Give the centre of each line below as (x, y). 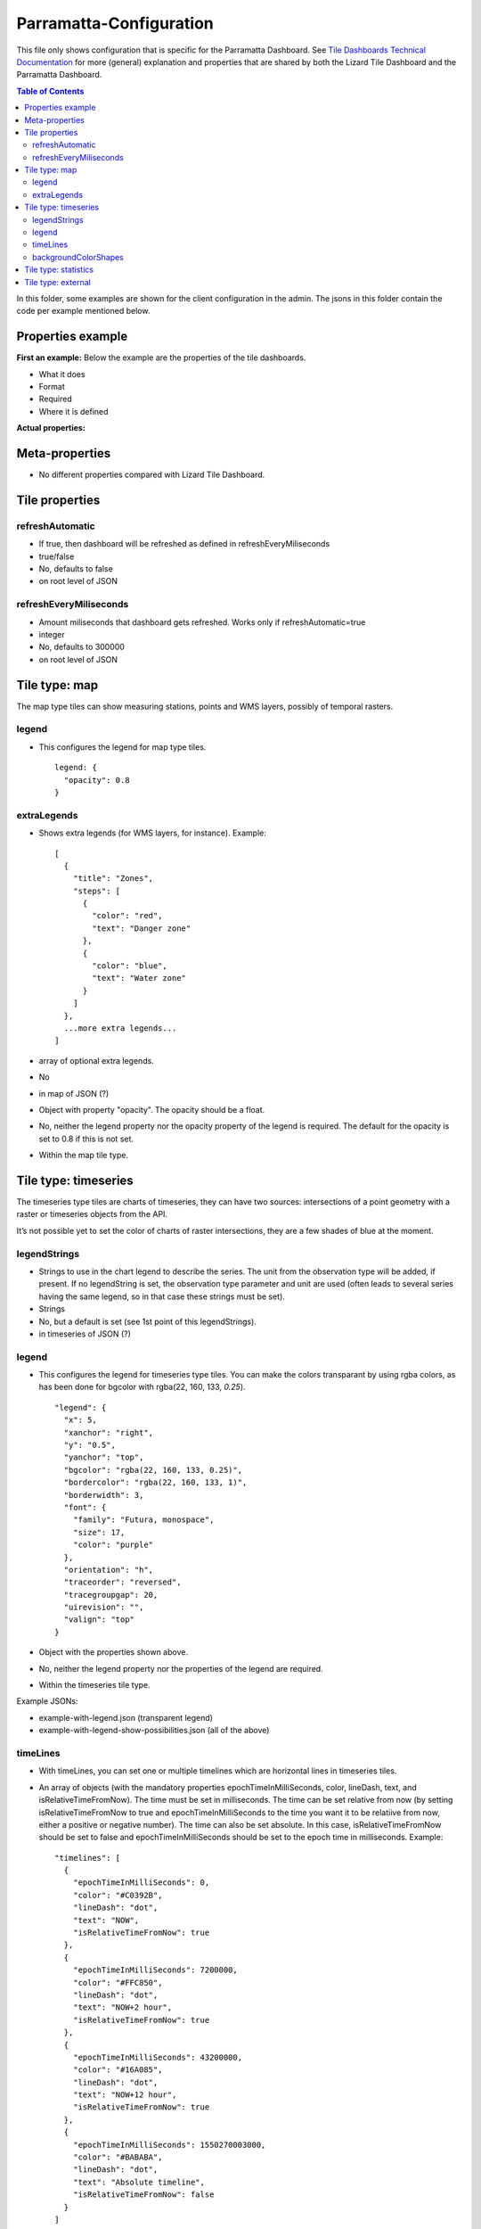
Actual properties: (51, 428)
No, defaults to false (76, 569)
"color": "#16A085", (118, 2070)
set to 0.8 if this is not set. (86, 1139)
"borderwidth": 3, (104, 1495)
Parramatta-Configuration (115, 23)
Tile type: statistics (59, 270)
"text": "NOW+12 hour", (125, 2095)
